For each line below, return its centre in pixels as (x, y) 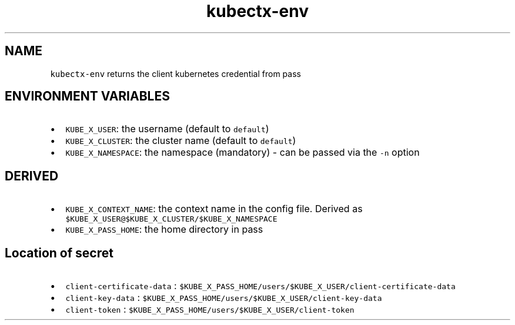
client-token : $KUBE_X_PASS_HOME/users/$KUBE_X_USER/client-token (210, 309)
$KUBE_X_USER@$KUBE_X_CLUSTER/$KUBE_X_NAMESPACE (171, 219)
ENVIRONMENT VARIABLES (87, 96)
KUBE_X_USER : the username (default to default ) (167, 129)
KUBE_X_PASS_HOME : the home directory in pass (164, 229)
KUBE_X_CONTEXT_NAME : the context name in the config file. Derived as (214, 209)
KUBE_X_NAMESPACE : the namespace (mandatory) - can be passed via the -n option (243, 153)
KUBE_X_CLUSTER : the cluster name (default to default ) (181, 141)
